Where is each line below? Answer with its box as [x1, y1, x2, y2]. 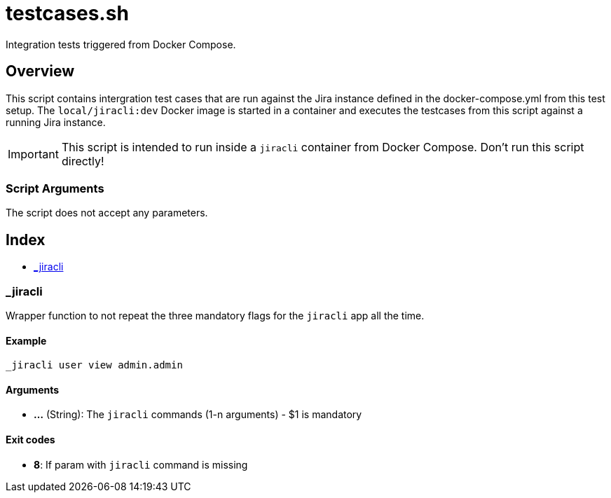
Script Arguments [6, 181, 104, 195]
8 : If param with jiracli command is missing [34, 458, 248, 471]
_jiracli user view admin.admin [6, 359, 183, 371]
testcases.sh [6, 1, 129, 25]
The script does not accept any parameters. [6, 207, 208, 219]
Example [6, 334, 47, 347]
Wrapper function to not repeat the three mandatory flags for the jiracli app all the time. [6, 309, 425, 321]
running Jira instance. [6, 116, 106, 128]
